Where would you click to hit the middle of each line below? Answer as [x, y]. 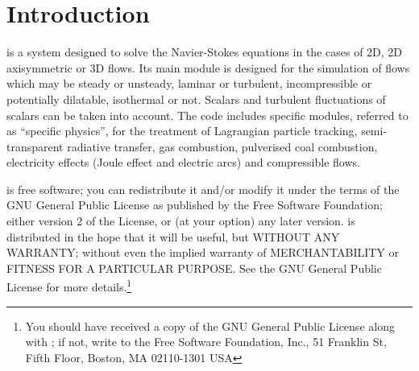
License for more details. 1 [69, 286]
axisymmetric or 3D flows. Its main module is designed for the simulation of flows [208, 67]
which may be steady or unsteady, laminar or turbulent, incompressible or [189, 83]
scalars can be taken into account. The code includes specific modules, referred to [207, 115]
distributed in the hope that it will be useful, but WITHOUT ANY [173, 236]
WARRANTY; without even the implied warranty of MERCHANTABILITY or [203, 252]
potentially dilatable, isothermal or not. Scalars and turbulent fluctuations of [196, 99]
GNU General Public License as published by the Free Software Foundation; [195, 205]
